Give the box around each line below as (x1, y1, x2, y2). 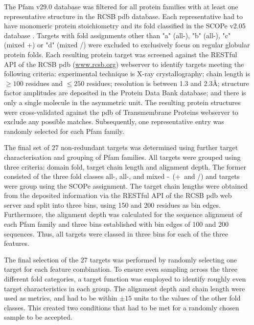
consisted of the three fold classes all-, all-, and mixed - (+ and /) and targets (4, 171, 240, 181)
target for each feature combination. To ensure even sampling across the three (4, 264, 237, 274)
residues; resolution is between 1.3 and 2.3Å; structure (86, 78, 249, 88)
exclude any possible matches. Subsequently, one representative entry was (4, 116, 224, 127)
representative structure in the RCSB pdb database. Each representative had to (4, 11, 243, 21)
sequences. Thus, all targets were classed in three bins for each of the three (4, 228, 228, 238)
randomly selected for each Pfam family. (4, 126, 124, 136)
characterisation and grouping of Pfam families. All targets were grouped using (4, 152, 241, 162)
